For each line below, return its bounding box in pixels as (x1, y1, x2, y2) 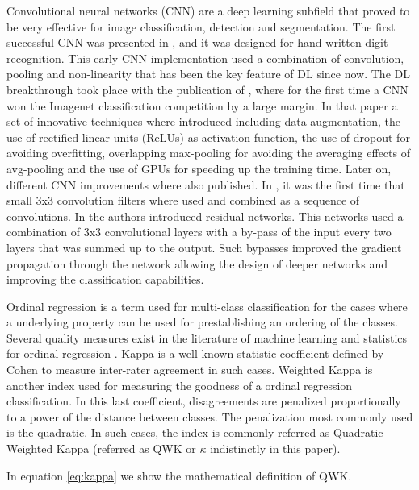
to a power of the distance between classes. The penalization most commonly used (6, 408, 413, 425)
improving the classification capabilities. (6, 271, 204, 288)
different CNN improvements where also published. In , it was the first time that (6, 176, 405, 193)
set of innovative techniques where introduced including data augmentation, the (6, 113, 400, 130)
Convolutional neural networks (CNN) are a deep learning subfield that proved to (6, 2, 410, 19)
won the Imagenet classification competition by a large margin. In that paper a (6, 97, 398, 114)
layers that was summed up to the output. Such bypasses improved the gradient (6, 239, 402, 255)
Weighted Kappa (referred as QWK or (6, 440, 196, 457)
